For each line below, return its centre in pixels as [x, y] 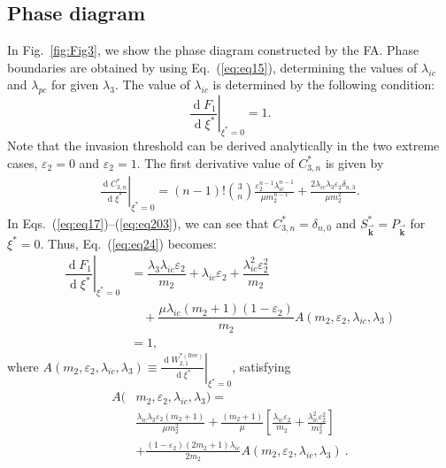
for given [75, 84]
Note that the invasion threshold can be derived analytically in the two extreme [223, 145]
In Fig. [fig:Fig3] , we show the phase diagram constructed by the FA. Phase [213, 50]
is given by [354, 162]
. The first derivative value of [215, 162]
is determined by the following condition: [324, 84]
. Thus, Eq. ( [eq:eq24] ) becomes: [128, 243]
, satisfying [261, 366]
